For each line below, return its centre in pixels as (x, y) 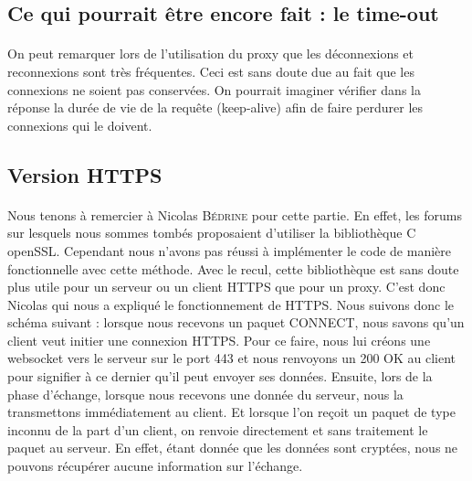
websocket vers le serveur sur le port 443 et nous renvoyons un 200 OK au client (232, 358)
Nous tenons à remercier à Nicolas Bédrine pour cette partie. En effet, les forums (235, 214)
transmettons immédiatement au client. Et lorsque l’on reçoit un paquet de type (231, 412)
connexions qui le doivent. (80, 125)
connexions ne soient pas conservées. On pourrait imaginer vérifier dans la (214, 89)
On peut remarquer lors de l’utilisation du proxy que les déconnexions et (211, 53)
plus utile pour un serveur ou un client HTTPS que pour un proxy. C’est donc (226, 287)
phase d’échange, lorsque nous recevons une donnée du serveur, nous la (205, 394)
